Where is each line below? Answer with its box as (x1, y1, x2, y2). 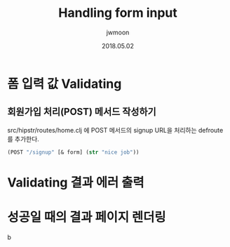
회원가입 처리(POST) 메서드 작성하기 (7, 106, 156, 118)
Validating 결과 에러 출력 (7, 174, 145, 190)
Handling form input (58, 5, 177, 21)
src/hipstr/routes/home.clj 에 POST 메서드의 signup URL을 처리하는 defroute (7, 126, 224, 134)
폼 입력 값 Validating (7, 76, 122, 92)
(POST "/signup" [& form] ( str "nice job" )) (7, 149, 140, 156)
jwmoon (106, 28, 130, 36)
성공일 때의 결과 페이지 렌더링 (7, 209, 166, 225)
